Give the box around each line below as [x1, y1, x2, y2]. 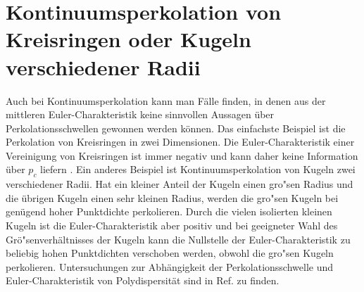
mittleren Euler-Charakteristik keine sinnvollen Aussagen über [6, 107, 275, 122]
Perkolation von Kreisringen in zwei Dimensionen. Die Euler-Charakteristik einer [6, 134, 355, 149]
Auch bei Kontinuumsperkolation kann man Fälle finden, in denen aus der [6, 93, 326, 108]
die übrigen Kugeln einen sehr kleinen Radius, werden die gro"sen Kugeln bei [6, 190, 339, 205]
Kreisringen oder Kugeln [6, 25, 251, 53]
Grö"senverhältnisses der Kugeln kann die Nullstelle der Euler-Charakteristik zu [6, 231, 351, 246]
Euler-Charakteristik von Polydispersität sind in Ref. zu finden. [6, 273, 280, 288]
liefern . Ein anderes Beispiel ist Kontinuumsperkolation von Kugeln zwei [40, 162, 356, 177]
